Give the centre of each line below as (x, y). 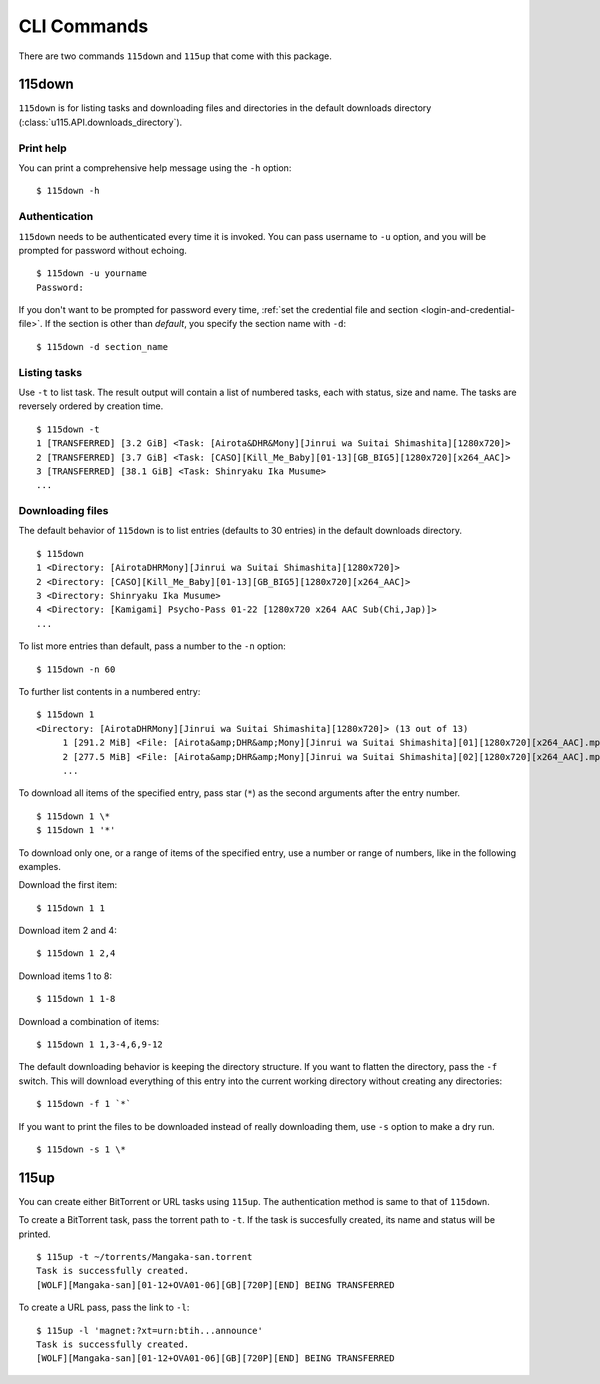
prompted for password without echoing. (102, 250)
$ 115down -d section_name (102, 346)
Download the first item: (68, 885)
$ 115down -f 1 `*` (84, 1104)
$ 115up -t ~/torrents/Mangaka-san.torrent (144, 1257)
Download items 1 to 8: (65, 976)
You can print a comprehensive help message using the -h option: (155, 167)
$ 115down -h (68, 191)
